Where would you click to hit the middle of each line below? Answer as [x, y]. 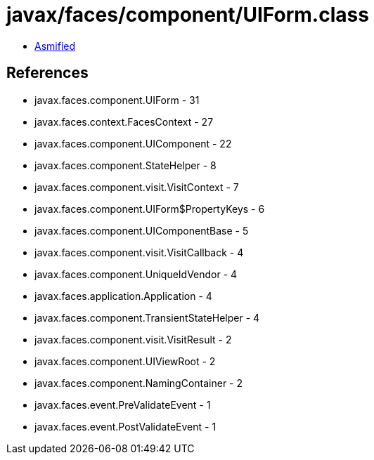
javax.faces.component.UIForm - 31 [117, 100]
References [47, 73]
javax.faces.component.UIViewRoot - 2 [125, 361]
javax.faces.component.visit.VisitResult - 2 [133, 339]
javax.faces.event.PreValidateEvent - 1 [123, 405]
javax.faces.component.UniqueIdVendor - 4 [136, 274]
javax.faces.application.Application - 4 [123, 296]
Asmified [55, 46]
